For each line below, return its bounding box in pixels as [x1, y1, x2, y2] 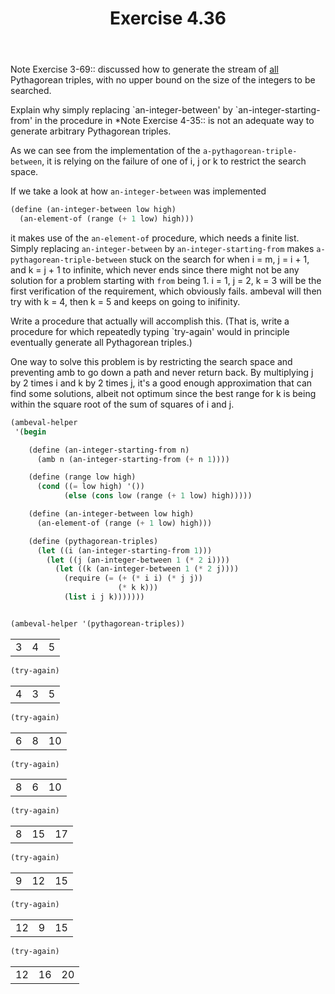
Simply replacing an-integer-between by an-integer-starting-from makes [10, 242, 315, 254]
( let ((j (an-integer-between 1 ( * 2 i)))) [46, 555, 230, 565]
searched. [10, 85, 52, 97]
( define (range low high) [28, 472, 137, 482]
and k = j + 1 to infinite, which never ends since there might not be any [10, 263, 300, 276]
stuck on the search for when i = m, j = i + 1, [129, 253, 310, 265]
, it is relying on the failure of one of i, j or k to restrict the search [41, 155, 307, 167]
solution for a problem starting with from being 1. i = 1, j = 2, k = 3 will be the [10, 274, 322, 286]
